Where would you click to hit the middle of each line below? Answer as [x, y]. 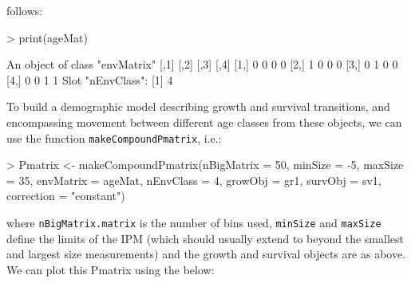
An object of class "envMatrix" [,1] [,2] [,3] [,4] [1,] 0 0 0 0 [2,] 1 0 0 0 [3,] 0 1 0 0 [202, 64]
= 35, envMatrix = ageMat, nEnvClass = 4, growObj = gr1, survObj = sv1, [194, 180]
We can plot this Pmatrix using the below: [111, 269]
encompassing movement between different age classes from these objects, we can [204, 122]
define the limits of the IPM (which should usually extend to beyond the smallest [205, 238]
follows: [25, 10]
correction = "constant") [66, 196]
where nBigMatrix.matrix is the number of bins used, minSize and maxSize [194, 222]
